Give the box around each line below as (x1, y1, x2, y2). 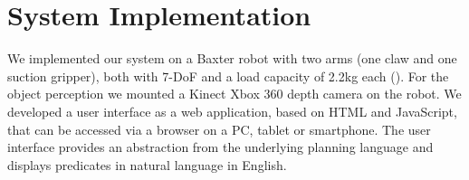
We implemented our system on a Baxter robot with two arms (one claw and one (7, 49, 457, 68)
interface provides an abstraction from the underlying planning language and (7, 137, 434, 156)
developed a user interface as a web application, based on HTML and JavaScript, (7, 101, 457, 120)
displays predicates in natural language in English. (7, 155, 287, 174)
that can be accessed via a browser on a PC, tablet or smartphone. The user (7, 119, 431, 138)
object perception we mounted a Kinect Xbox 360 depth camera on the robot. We (7, 84, 462, 103)
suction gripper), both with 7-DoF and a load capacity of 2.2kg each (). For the (7, 66, 449, 85)
